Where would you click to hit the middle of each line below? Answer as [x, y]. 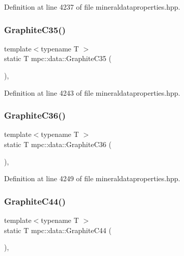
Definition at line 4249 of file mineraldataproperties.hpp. [92, 178]
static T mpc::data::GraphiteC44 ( [58, 230]
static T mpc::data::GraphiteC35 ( [58, 58]
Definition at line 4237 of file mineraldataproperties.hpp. [92, 7]
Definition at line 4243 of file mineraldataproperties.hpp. [92, 92]
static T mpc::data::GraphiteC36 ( [58, 144]
